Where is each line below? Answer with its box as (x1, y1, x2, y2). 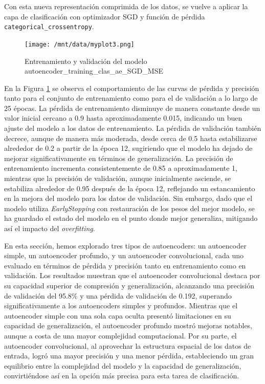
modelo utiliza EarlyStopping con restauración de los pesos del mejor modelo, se (4, 202, 255, 213)
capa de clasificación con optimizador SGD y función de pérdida (4, 11, 205, 21)
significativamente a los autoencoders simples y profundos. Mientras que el (4, 300, 238, 311)
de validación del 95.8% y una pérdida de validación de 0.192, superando (4, 290, 232, 301)
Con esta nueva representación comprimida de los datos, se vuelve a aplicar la (4, 1, 248, 11)
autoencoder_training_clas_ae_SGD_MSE (25, 65, 163, 76)
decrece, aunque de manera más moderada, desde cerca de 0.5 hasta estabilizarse (4, 132, 257, 143)
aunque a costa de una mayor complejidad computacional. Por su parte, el (4, 330, 237, 341)
